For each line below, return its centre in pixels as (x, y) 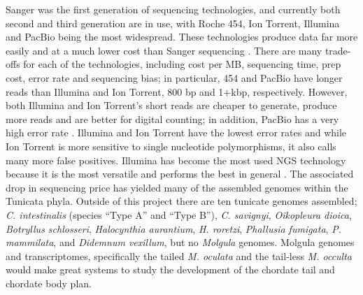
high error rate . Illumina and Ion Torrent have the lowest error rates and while (176, 132)
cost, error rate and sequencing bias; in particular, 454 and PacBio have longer (174, 77)
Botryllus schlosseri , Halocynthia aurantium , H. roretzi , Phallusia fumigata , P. (173, 228)
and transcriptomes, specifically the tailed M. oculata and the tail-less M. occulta (179, 256)
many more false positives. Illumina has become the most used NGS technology (176, 160)
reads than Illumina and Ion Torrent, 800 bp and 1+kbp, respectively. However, (177, 91)
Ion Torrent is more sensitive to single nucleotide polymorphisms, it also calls (171, 146)
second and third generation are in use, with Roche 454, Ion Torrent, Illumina (173, 23)
